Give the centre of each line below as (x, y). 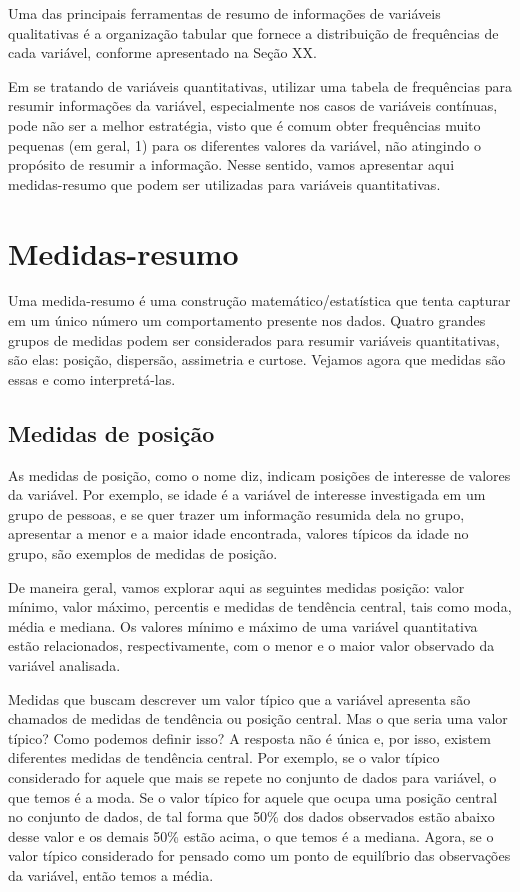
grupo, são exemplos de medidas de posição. (143, 553)
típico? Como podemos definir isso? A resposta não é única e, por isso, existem (249, 737)
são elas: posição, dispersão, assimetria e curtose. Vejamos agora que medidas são (257, 359)
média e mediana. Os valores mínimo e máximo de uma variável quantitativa (243, 625)
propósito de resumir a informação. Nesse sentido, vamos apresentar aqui (231, 164)
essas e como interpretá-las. (92, 378)
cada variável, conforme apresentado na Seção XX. (162, 52)
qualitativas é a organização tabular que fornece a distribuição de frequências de (253, 32)
